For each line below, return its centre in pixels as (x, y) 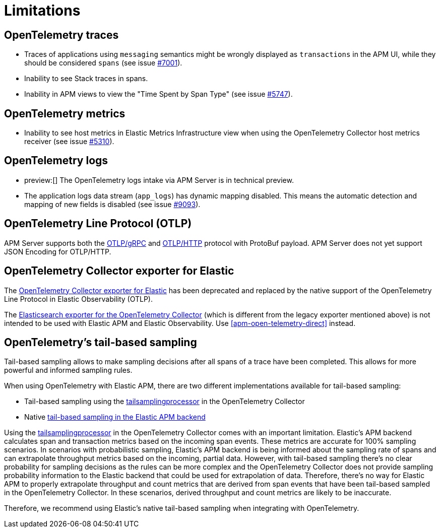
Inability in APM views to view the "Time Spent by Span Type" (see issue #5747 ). (159, 94)
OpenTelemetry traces (61, 35)
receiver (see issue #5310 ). (69, 142)
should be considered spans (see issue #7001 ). (103, 63)
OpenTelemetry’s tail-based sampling (101, 342)
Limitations (42, 11)
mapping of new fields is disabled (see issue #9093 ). (112, 204)
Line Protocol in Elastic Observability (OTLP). (78, 299)
